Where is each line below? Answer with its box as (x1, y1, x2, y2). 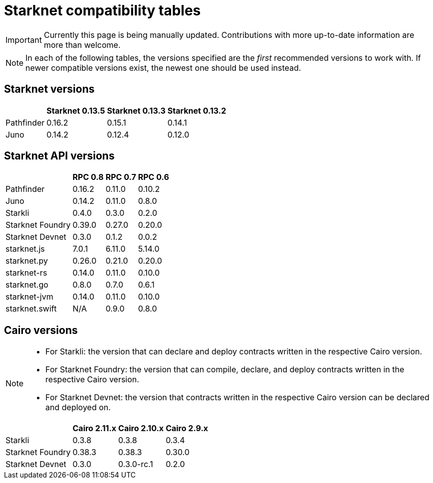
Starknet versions (4, 83, 95, 96)
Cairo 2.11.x (72, 423, 117, 434)
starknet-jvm (5, 292, 53, 302)
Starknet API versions (4, 150, 115, 162)
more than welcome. (43, 39, 121, 50)
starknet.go (5, 280, 48, 290)
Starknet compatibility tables (4, 2, 201, 19)
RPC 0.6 (138, 172, 169, 182)
